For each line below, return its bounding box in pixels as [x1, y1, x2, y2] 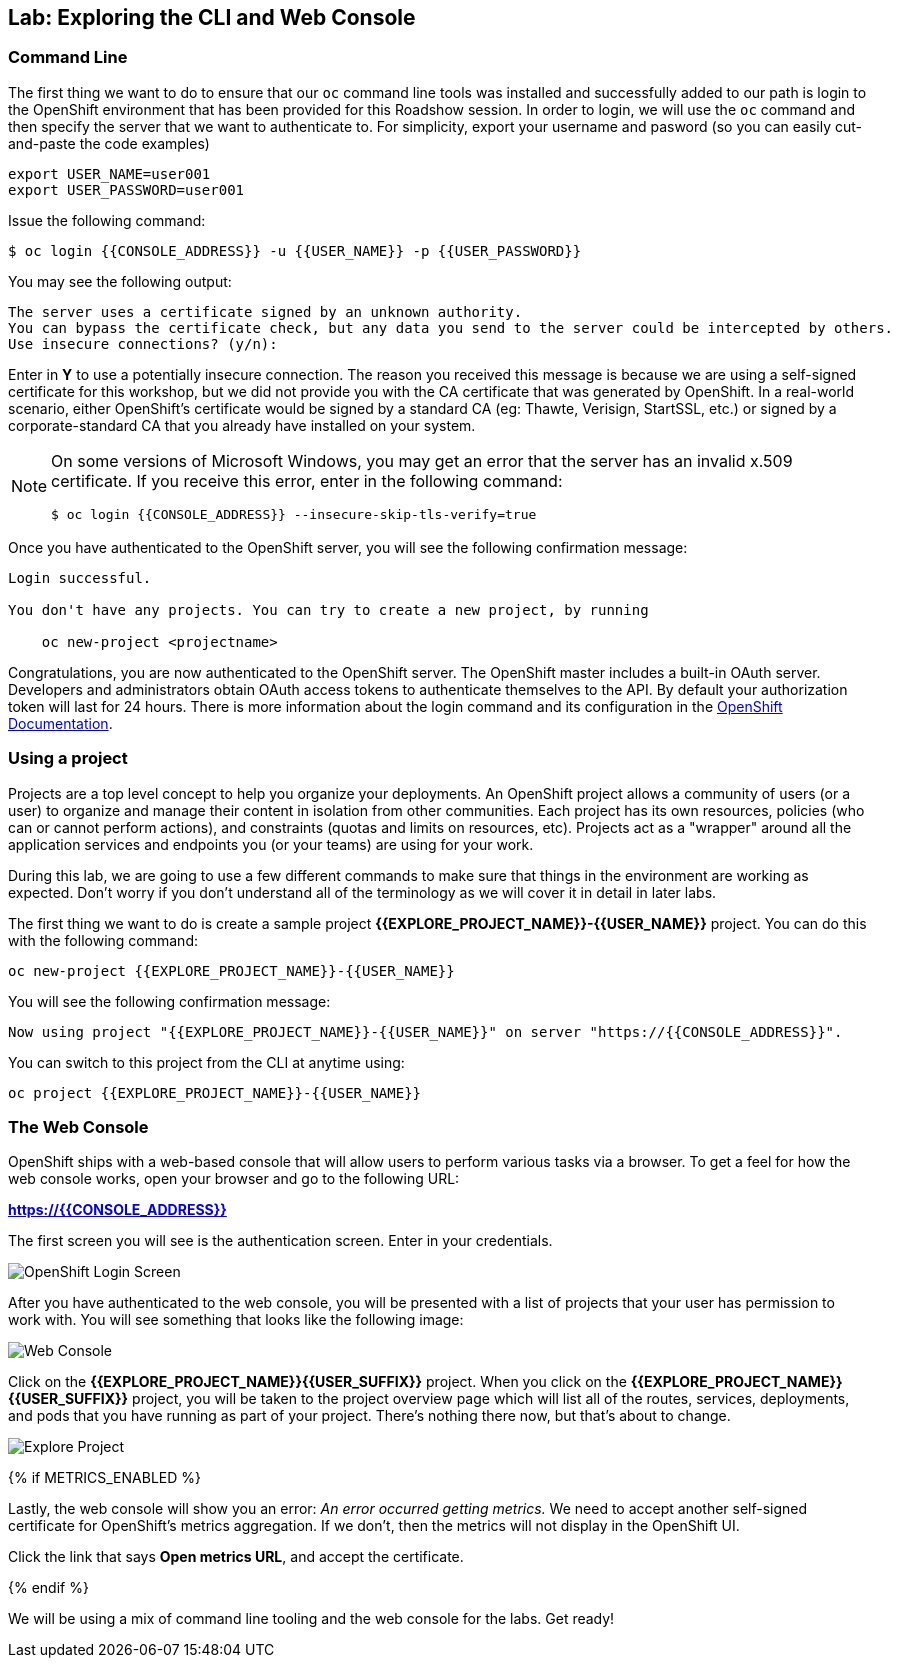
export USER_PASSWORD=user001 [8, 181, 245, 198]
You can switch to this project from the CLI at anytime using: [8, 1053, 405, 1071]
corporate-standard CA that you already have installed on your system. [8, 416, 476, 434]
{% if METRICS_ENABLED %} [8, 1469, 201, 1487]
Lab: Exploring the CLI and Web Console [8, 5, 416, 30]
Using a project [8, 748, 128, 769]
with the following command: [8, 931, 198, 949]
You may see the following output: [8, 272, 232, 290]
